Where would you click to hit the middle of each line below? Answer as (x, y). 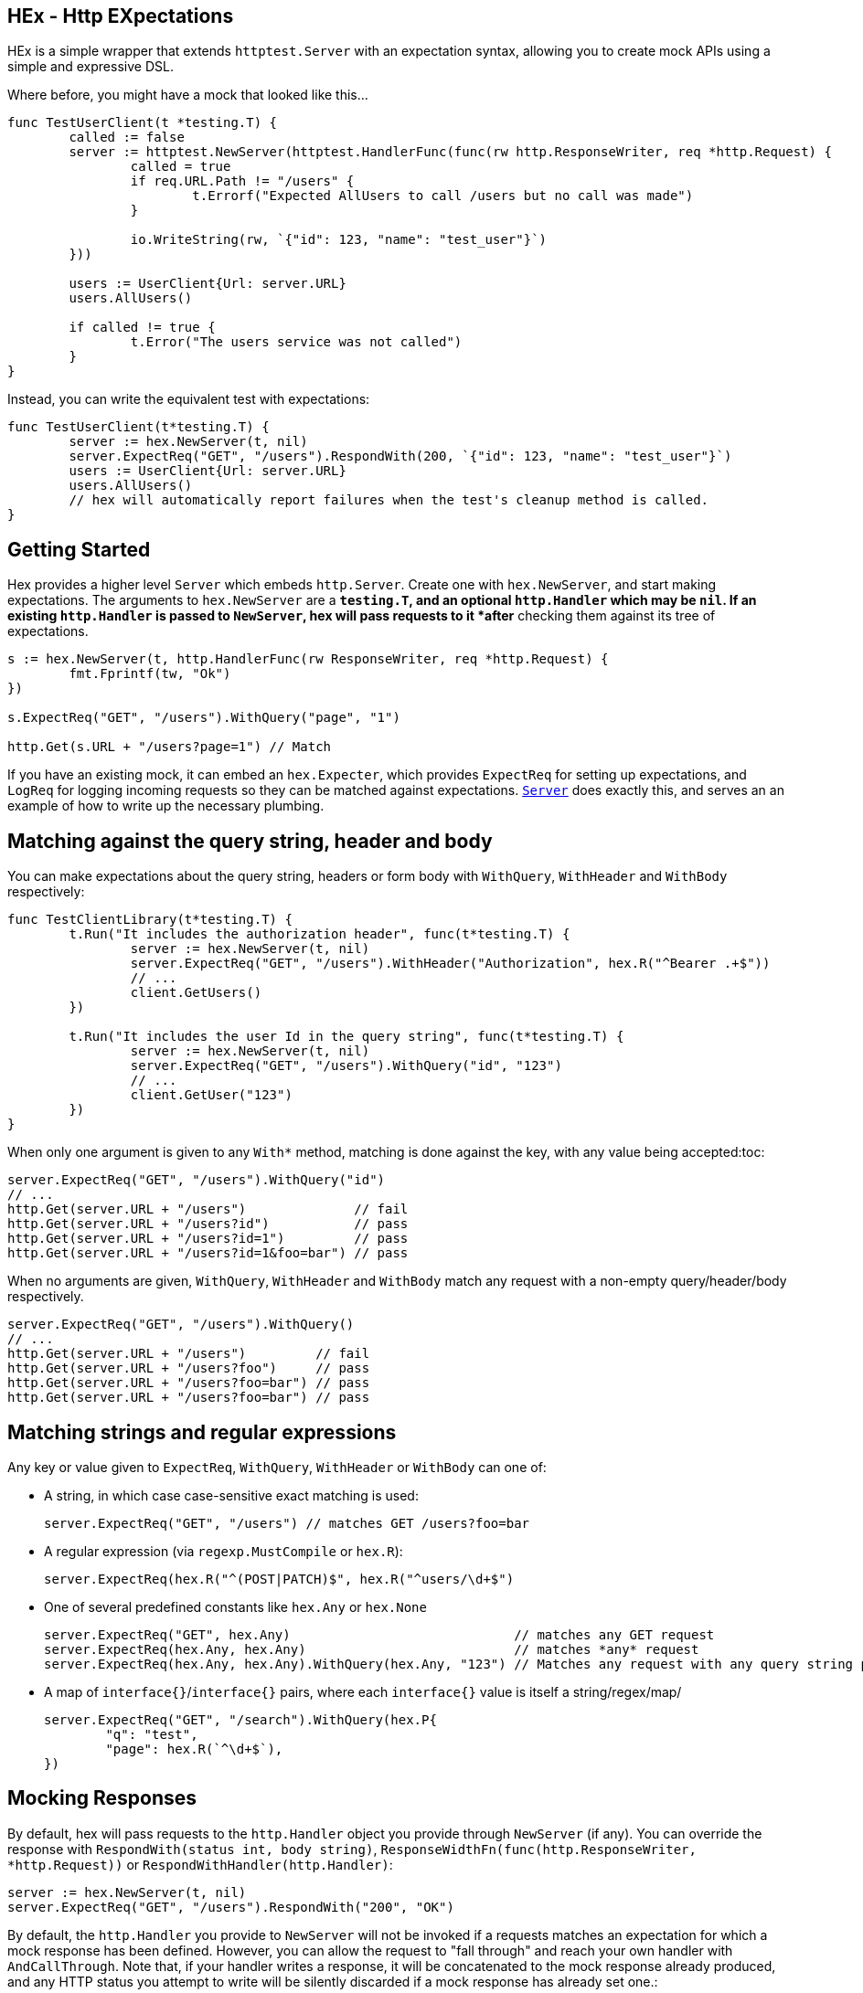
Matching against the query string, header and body (250, 841)
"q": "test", (152, 1734)
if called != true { (142, 328)
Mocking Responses (102, 1798)
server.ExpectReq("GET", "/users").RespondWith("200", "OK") (231, 1907)
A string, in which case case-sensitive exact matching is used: (231, 1495)
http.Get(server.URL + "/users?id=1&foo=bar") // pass (208, 1253)
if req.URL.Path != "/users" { (242, 181)
